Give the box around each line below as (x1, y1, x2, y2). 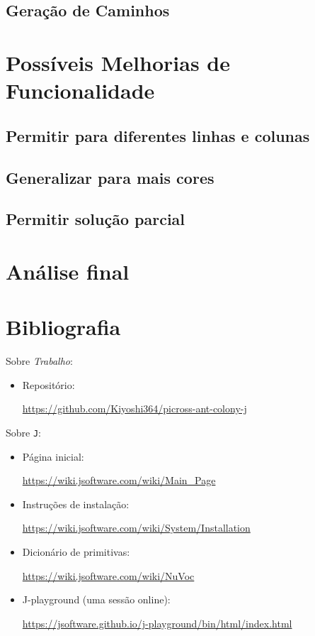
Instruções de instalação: (22, 496, 130, 511)
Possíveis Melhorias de (6, 48, 230, 77)
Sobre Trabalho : (6, 353, 73, 368)
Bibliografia (6, 312, 121, 341)
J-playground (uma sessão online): (22, 592, 171, 607)
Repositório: (22, 377, 75, 392)
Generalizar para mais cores (6, 166, 214, 188)
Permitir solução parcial (6, 208, 185, 230)
